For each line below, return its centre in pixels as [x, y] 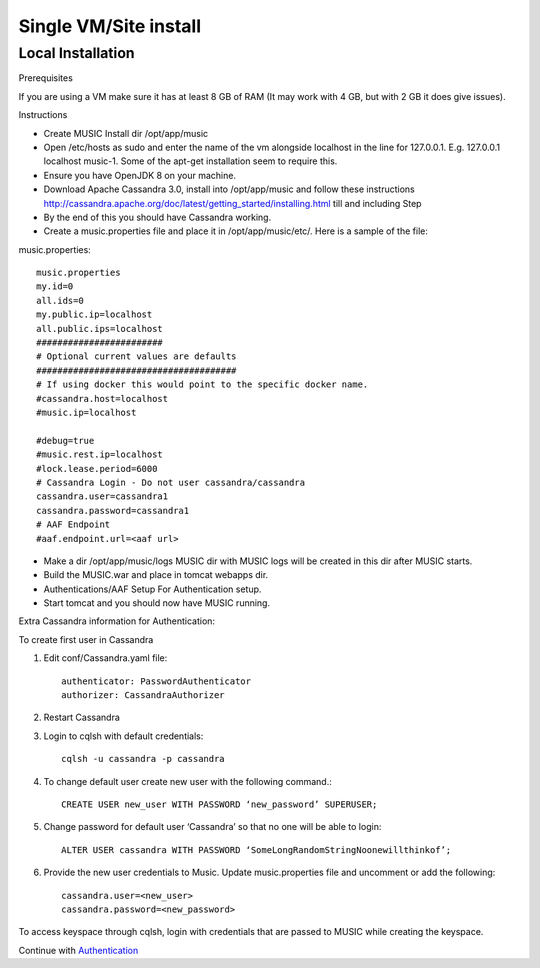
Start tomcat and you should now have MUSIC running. [156, 603]
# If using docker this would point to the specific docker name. [202, 384]
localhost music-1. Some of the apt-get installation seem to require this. [190, 161]
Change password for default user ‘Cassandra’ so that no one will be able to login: [212, 827]
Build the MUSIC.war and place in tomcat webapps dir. [156, 575]
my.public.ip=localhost [94, 314]
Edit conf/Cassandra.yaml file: [105, 658]
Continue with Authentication [78, 950]
